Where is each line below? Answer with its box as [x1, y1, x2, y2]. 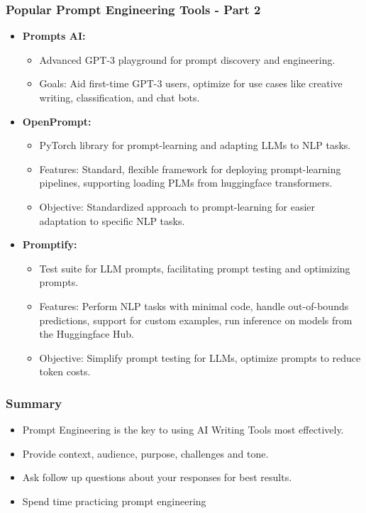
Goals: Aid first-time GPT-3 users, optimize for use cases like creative [39, 76, 343, 91]
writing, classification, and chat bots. [39, 90, 200, 104]
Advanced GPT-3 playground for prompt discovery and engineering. [39, 52, 335, 67]
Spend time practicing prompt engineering [22, 493, 206, 508]
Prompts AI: [22, 28, 86, 43]
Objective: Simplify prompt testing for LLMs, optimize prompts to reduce [39, 350, 361, 365]
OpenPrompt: [22, 114, 91, 128]
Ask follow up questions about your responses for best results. [22, 470, 292, 485]
